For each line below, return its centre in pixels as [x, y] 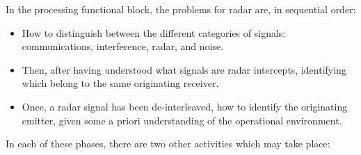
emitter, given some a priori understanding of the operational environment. [182, 120]
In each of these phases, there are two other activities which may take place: [168, 144]
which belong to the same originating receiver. [120, 83]
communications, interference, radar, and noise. [123, 46]
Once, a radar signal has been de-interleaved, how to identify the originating [185, 106]
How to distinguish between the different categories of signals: [154, 32]
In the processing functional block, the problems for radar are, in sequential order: [181, 9]
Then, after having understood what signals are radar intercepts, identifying [184, 69]
